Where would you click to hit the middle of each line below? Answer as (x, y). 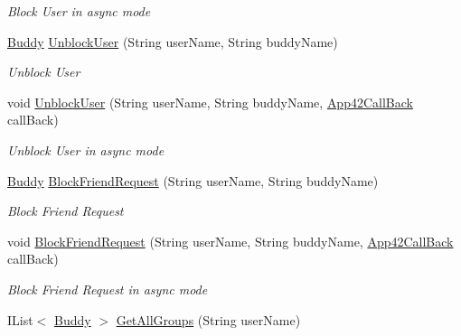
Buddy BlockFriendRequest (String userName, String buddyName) (193, 180)
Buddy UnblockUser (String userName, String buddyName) (173, 41)
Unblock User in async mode (86, 149)
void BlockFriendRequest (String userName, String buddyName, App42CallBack (230, 241)
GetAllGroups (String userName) (208, 319)
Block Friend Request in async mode (108, 289)
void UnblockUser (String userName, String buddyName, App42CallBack (210, 102)
